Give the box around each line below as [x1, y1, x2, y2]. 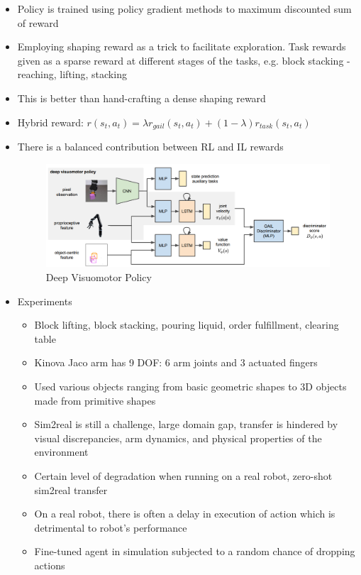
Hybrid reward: [17, 114, 84, 129]
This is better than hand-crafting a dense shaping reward [17, 90, 266, 105]
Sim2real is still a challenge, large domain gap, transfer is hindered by [34, 417, 338, 432]
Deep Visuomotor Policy [45, 269, 152, 284]
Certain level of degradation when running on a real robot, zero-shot [34, 468, 333, 483]
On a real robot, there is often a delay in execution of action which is [34, 506, 335, 521]
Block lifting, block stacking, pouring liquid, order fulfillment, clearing [34, 317, 339, 332]
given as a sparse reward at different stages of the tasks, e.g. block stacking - [17, 53, 350, 67]
